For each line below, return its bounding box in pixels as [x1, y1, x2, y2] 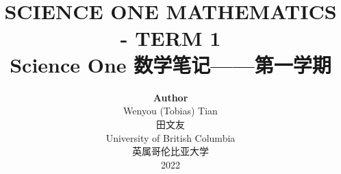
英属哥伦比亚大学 [132, 144, 209, 158]
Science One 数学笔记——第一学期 [10, 50, 331, 78]
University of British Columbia [105, 130, 236, 145]
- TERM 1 [120, 23, 221, 51]
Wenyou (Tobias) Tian [123, 103, 218, 118]
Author [153, 90, 188, 104]
